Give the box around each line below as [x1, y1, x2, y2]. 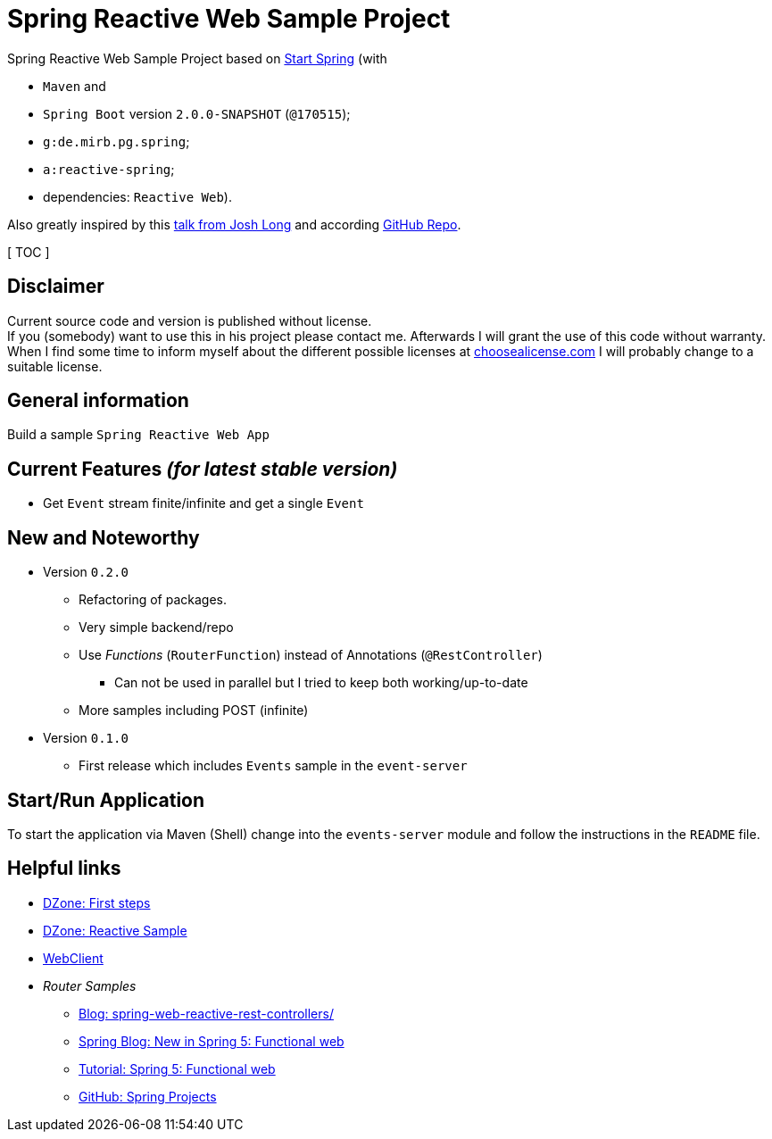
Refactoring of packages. [79, 592, 228, 608]
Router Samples [43, 977, 137, 994]
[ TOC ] [7, 244, 50, 260]
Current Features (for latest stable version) [7, 457, 398, 480]
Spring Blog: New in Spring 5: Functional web [79, 1033, 344, 1049]
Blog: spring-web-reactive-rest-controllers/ [79, 1005, 334, 1021]
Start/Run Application [7, 788, 205, 811]
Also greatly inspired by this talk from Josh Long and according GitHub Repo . [7, 216, 461, 232]
